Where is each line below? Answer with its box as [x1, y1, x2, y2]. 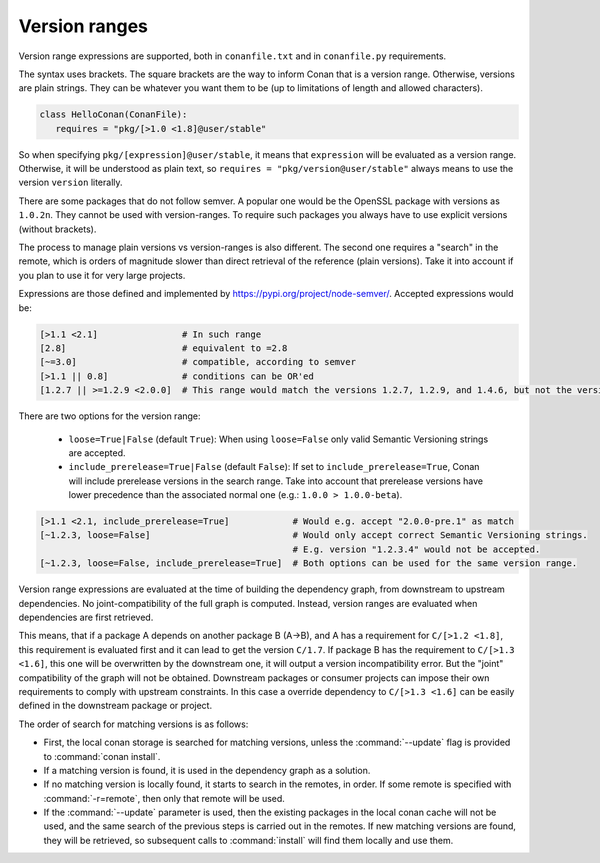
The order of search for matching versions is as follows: [18, 718, 249, 730]
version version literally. [18, 176, 124, 189]
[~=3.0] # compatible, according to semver [39, 356, 357, 368]
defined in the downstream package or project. [18, 700, 213, 712]
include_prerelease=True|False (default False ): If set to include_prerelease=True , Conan [68, 461, 480, 473]
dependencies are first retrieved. [18, 611, 154, 623]
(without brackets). [18, 223, 97, 235]
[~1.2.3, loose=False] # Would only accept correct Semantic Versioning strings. [39, 530, 589, 541]
